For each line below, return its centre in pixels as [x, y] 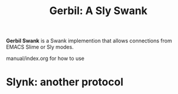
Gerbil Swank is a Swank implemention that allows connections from [89, 41]
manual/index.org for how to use [45, 58]
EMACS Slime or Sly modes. [40, 47]
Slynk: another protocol [65, 82]
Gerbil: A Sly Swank [98, 11]
